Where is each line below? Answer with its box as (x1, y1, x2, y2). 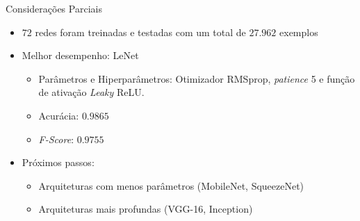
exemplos (279, 24, 318, 39)
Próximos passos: (22, 155, 95, 170)
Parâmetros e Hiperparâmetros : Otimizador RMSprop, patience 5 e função (38, 71, 355, 85)
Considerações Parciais (6, 1, 102, 15)
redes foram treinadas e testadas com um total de (35, 24, 246, 39)
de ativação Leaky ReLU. (38, 85, 145, 99)
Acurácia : (38, 108, 79, 122)
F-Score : (38, 131, 74, 146)
